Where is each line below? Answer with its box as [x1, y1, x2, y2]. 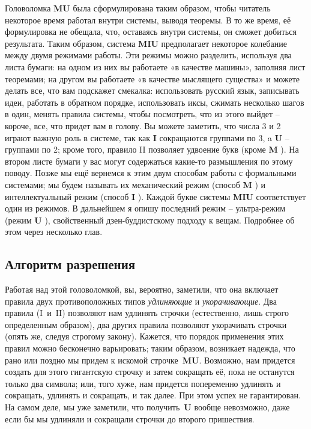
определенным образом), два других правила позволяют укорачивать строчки [5, 318, 287, 330]
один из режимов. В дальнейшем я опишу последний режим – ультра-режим [5, 202, 286, 214]
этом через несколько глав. [5, 225, 103, 238]
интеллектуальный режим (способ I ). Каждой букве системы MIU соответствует [5, 190, 306, 202]
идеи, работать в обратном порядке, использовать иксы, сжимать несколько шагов [5, 96, 304, 108]
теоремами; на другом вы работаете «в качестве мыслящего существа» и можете [5, 72, 300, 85]
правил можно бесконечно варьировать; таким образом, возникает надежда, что [5, 342, 295, 354]
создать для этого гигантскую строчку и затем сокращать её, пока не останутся [5, 365, 295, 378]
